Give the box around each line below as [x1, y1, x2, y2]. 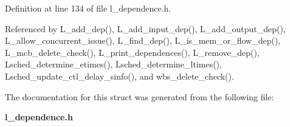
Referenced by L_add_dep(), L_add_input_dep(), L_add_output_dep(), [5, 22, 286, 35]
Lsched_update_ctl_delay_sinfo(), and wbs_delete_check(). [5, 69, 234, 82]
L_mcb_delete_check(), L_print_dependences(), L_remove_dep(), [5, 46, 260, 58]
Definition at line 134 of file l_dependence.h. [5, 2, 171, 14]
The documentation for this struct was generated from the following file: [5, 90, 274, 103]
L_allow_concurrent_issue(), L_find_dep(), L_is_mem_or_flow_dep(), [5, 34, 281, 47]
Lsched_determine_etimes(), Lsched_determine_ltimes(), [5, 58, 222, 70]
